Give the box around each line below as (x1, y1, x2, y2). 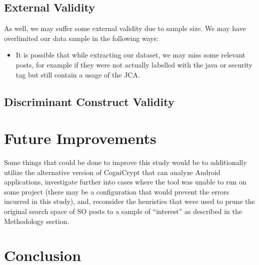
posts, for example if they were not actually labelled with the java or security (15, 59, 252, 69)
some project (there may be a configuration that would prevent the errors (4, 186, 229, 196)
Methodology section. (4, 215, 69, 226)
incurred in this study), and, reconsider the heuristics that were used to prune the (4, 196, 255, 206)
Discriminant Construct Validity (4, 93, 174, 109)
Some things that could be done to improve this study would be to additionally (4, 157, 247, 167)
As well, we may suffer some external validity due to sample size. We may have (4, 23, 246, 33)
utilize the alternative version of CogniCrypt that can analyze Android (4, 166, 220, 177)
